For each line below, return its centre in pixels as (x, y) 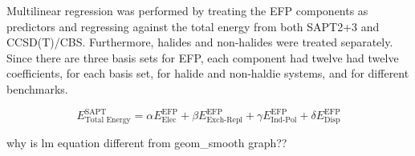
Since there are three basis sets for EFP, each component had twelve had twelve (203, 57)
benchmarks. (37, 88)
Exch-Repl (225, 120)
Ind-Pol (284, 120)
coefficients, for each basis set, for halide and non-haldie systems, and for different (208, 73)
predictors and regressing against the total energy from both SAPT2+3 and (193, 26)
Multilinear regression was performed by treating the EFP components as (187, 10)
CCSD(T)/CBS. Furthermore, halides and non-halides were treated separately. (200, 42)
